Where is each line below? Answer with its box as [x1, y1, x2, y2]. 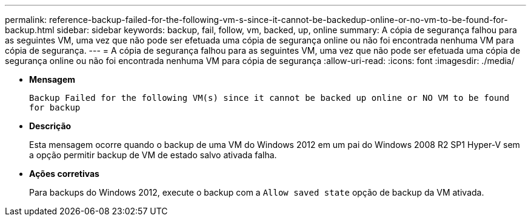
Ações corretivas [29, 168, 99, 179]
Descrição [29, 121, 72, 131]
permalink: [5, 14, 47, 25]
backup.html [5, 25, 55, 35]
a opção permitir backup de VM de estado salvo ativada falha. [29, 150, 277, 160]
